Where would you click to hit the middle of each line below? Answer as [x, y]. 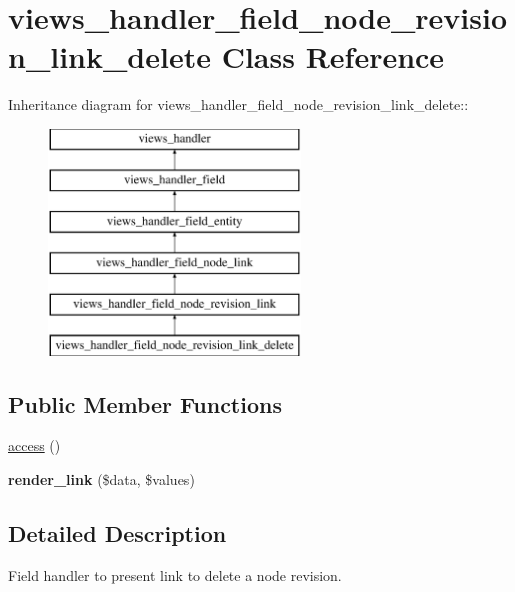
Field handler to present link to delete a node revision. [175, 574]
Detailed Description [117, 533]
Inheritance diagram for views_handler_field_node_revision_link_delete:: [238, 104]
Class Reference [333, 56]
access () [34, 445]
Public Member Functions [145, 403]
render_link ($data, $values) [101, 479]
